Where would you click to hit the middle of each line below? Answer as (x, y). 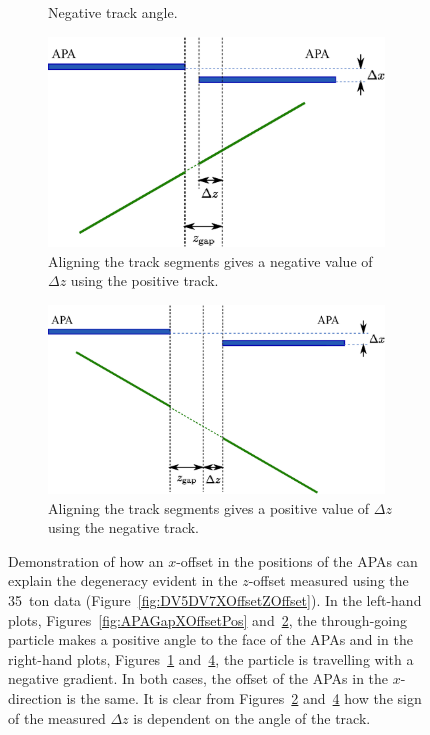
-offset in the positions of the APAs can (297, 560)
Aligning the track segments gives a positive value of (209, 507)
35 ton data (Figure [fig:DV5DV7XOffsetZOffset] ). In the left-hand (215, 599)
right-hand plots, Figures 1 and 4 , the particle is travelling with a (211, 658)
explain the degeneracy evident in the (123, 580)
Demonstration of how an (86, 560)
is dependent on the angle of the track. (252, 717)
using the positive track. (144, 280)
